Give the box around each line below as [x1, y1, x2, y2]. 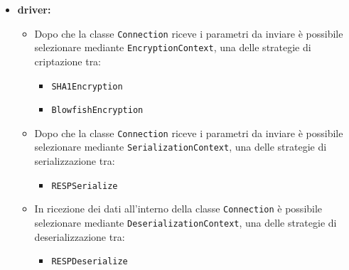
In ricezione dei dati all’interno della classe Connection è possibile [34, 201, 323, 216]
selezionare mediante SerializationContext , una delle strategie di [34, 139, 327, 154]
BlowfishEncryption [51, 105, 144, 116]
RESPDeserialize [51, 256, 128, 267]
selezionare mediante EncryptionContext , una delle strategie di [34, 40, 311, 55]
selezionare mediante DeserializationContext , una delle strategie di [34, 215, 337, 230]
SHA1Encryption [51, 81, 123, 92]
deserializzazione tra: [34, 229, 125, 244]
